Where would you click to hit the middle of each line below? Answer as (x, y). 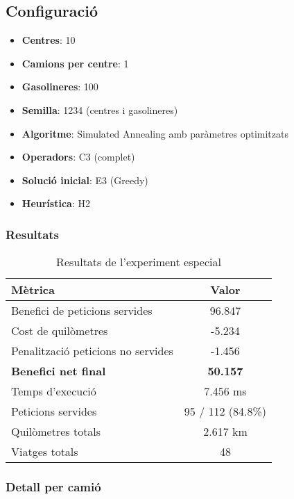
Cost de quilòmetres (60, 331)
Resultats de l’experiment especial (139, 262)
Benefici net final (59, 371)
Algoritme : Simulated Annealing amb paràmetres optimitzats (155, 133)
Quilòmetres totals (56, 432)
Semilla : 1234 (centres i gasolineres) (100, 109)
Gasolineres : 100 (60, 87)
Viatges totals (45, 452)
